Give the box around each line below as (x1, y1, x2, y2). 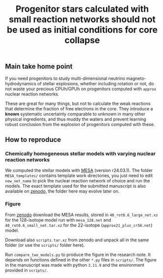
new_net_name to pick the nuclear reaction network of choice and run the (5, 178, 150, 184)
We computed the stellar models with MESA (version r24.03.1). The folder (5, 168, 153, 174)
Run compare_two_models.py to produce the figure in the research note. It (5, 252, 151, 257)
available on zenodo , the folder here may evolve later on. (5, 188, 120, 194)
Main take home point (5, 62, 72, 71)
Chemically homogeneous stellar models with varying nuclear (5, 150, 156, 157)
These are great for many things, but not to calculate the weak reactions (5, 101, 151, 106)
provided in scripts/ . (5, 267, 48, 273)
